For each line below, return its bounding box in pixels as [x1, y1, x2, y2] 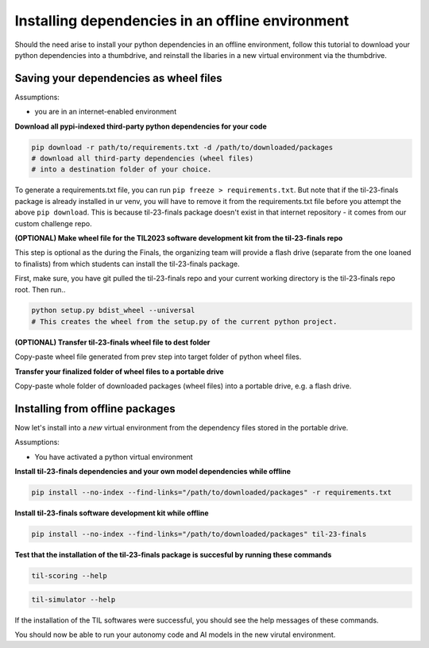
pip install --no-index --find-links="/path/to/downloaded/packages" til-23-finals [31, 530, 367, 539]
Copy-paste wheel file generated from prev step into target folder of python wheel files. [14, 352, 302, 361]
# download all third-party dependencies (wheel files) [31, 154, 254, 163]
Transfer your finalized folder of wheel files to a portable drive [14, 366, 224, 376]
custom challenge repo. [14, 218, 92, 228]
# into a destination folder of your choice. [31, 165, 212, 174]
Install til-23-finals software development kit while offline [14, 508, 210, 518]
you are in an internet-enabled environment [34, 107, 177, 117]
